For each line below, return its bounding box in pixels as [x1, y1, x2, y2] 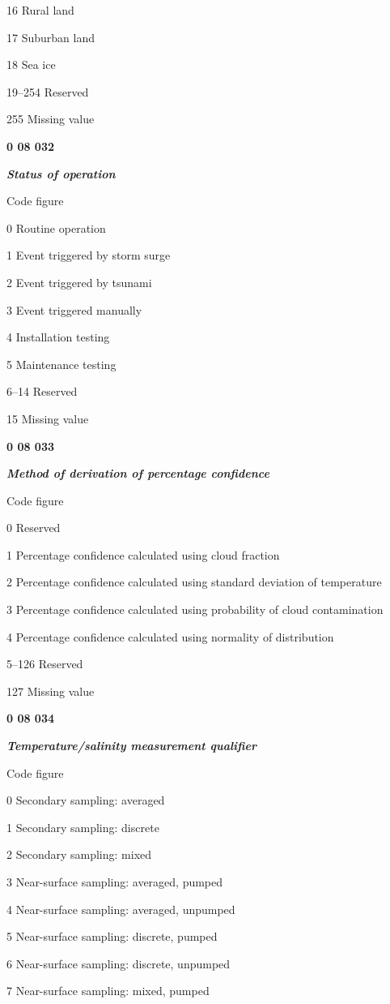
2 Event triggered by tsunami [6, 273, 152, 290]
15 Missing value [6, 410, 89, 427]
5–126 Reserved [6, 655, 83, 672]
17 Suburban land [6, 28, 95, 45]
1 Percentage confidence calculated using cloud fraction [6, 546, 280, 563]
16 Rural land [6, 2, 74, 18]
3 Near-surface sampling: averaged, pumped [6, 873, 223, 890]
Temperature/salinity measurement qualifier [6, 737, 257, 754]
